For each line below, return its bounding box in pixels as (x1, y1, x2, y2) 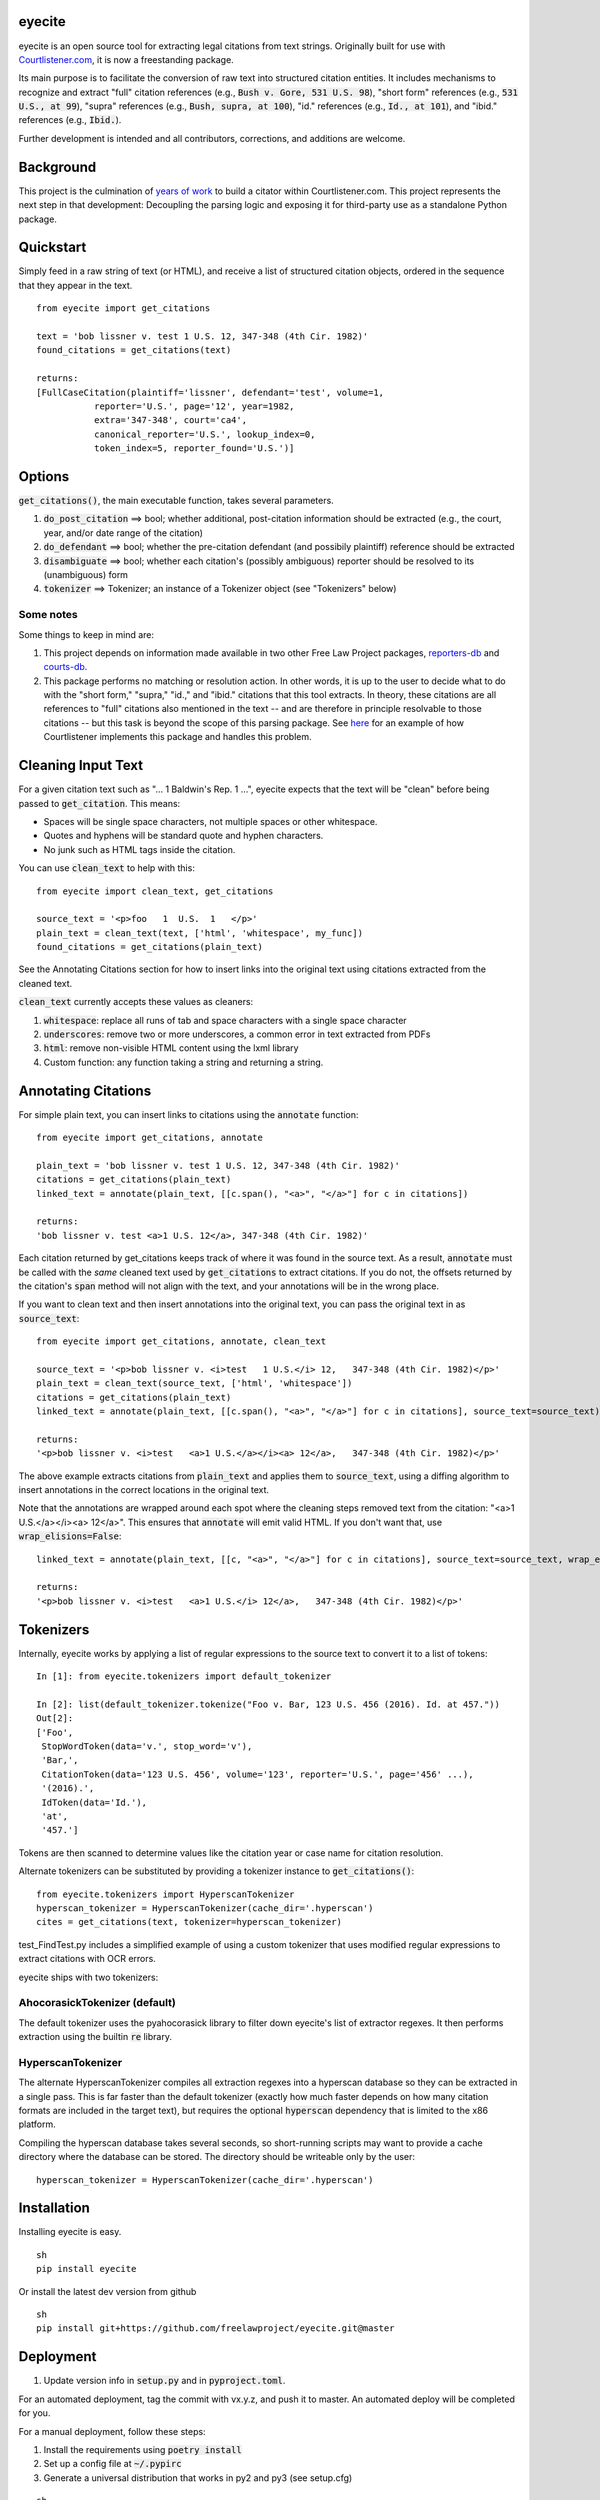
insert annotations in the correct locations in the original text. (18, 1484, 270, 1496)
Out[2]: (36, 1713, 74, 1724)
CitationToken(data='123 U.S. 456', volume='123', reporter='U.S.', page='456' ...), (41, 1768, 474, 1780)
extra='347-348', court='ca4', (93, 415, 248, 426)
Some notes (18, 608, 79, 622)
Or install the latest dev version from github (18, 2285, 197, 2297)
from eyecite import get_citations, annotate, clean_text (36, 1336, 327, 1347)
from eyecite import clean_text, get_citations (36, 885, 274, 897)
